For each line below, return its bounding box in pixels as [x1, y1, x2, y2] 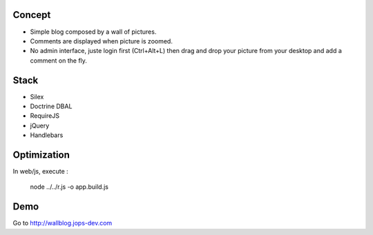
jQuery [30, 121, 50, 130]
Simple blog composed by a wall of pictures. [30, 28, 157, 36]
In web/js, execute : [12, 167, 68, 176]
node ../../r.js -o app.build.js [30, 183, 108, 191]
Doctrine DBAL [30, 102, 73, 110]
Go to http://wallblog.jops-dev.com [12, 219, 113, 227]
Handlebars [30, 131, 64, 139]
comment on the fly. [30, 56, 88, 65]
